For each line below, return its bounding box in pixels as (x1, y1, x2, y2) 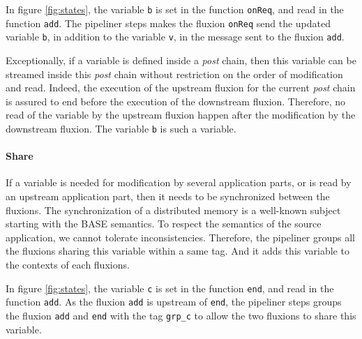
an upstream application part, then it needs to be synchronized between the (6, 188, 330, 203)
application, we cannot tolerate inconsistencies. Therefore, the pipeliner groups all (6, 229, 356, 244)
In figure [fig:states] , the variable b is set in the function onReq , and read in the (6, 2, 344, 16)
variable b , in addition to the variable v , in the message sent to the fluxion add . (6, 29, 345, 44)
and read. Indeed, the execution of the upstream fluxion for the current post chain (6, 80, 356, 95)
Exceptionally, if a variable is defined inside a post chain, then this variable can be (6, 52, 356, 67)
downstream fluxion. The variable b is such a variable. (6, 121, 236, 135)
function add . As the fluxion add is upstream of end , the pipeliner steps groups (6, 294, 342, 309)
